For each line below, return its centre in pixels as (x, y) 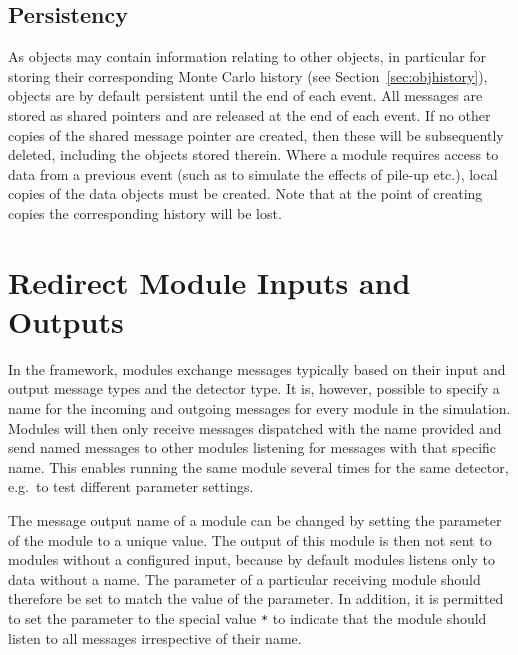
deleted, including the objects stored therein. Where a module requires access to (253, 154)
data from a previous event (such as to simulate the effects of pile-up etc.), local (253, 173)
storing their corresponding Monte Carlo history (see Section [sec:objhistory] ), (248, 75)
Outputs (66, 320)
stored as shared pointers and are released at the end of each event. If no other (249, 114)
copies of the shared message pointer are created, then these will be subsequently (256, 134)
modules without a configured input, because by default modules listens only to (251, 559)
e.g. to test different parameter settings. (131, 486)
